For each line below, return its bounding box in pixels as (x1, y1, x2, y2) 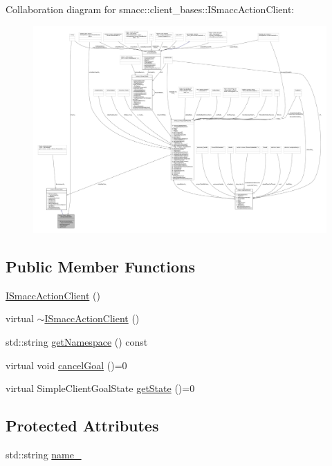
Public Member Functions (6, 255, 195, 277)
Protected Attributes (6, 415, 159, 436)
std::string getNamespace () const (6, 334, 148, 348)
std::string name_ (6, 447, 82, 461)
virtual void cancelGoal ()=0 (6, 357, 127, 372)
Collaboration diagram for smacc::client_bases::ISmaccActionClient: (6, 2, 295, 16)
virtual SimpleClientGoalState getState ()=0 (6, 381, 195, 395)
